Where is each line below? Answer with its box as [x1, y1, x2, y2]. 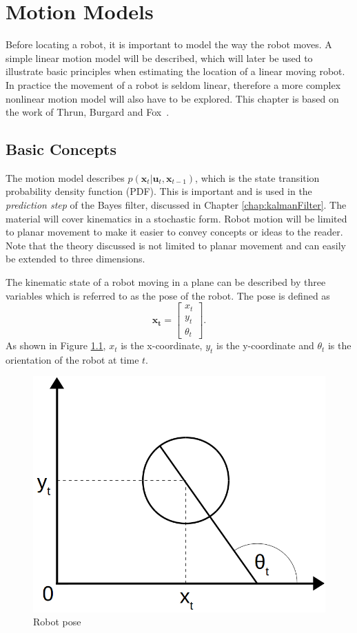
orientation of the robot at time [6, 352, 139, 366]
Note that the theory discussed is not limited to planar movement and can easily [6, 238, 346, 252]
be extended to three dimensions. [6, 251, 145, 266]
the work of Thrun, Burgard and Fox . [6, 105, 170, 119]
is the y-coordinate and [216, 338, 314, 353]
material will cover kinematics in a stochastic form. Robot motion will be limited [6, 211, 347, 225]
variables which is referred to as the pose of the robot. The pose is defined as [6, 288, 330, 302]
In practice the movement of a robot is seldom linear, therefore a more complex [6, 77, 341, 92]
